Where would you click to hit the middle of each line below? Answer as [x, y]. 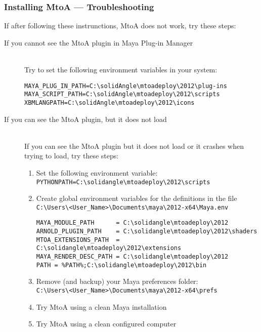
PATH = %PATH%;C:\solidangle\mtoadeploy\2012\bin [121, 265]
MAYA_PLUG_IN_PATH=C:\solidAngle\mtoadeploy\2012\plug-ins [126, 86]
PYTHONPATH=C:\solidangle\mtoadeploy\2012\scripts [123, 182]
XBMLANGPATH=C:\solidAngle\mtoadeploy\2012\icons [110, 102]
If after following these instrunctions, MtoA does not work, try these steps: [120, 26]
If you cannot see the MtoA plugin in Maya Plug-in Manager [99, 42]
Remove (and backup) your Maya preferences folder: [117, 281]
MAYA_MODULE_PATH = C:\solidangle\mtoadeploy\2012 [132, 223]
